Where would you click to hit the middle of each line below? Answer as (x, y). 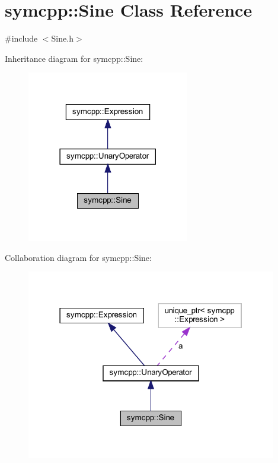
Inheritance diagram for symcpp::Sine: (74, 58)
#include (21, 38)
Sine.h (62, 38)
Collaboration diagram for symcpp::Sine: (78, 257)
